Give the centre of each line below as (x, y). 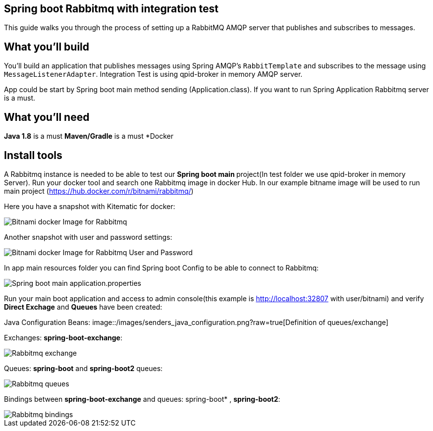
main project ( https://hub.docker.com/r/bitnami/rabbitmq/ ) (99, 191)
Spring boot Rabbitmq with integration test (111, 9)
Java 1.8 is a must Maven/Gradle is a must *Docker (89, 136)
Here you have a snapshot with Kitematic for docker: (90, 206)
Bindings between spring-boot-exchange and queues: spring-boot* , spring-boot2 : (142, 399)
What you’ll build (47, 47)
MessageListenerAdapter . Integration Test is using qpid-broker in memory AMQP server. (153, 74)
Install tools (33, 155)
